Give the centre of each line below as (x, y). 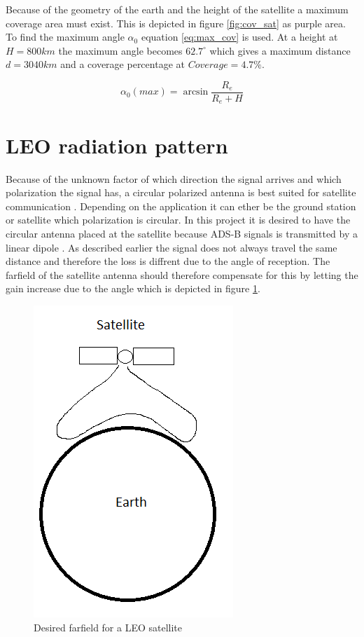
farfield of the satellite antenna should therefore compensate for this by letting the (182, 274)
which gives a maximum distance (280, 50)
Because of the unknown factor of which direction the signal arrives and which (174, 178)
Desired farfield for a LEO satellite (108, 627)
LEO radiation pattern (117, 145)
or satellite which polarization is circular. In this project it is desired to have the (178, 220)
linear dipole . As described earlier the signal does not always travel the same (171, 247)
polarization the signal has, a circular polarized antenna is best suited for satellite (181, 192)
